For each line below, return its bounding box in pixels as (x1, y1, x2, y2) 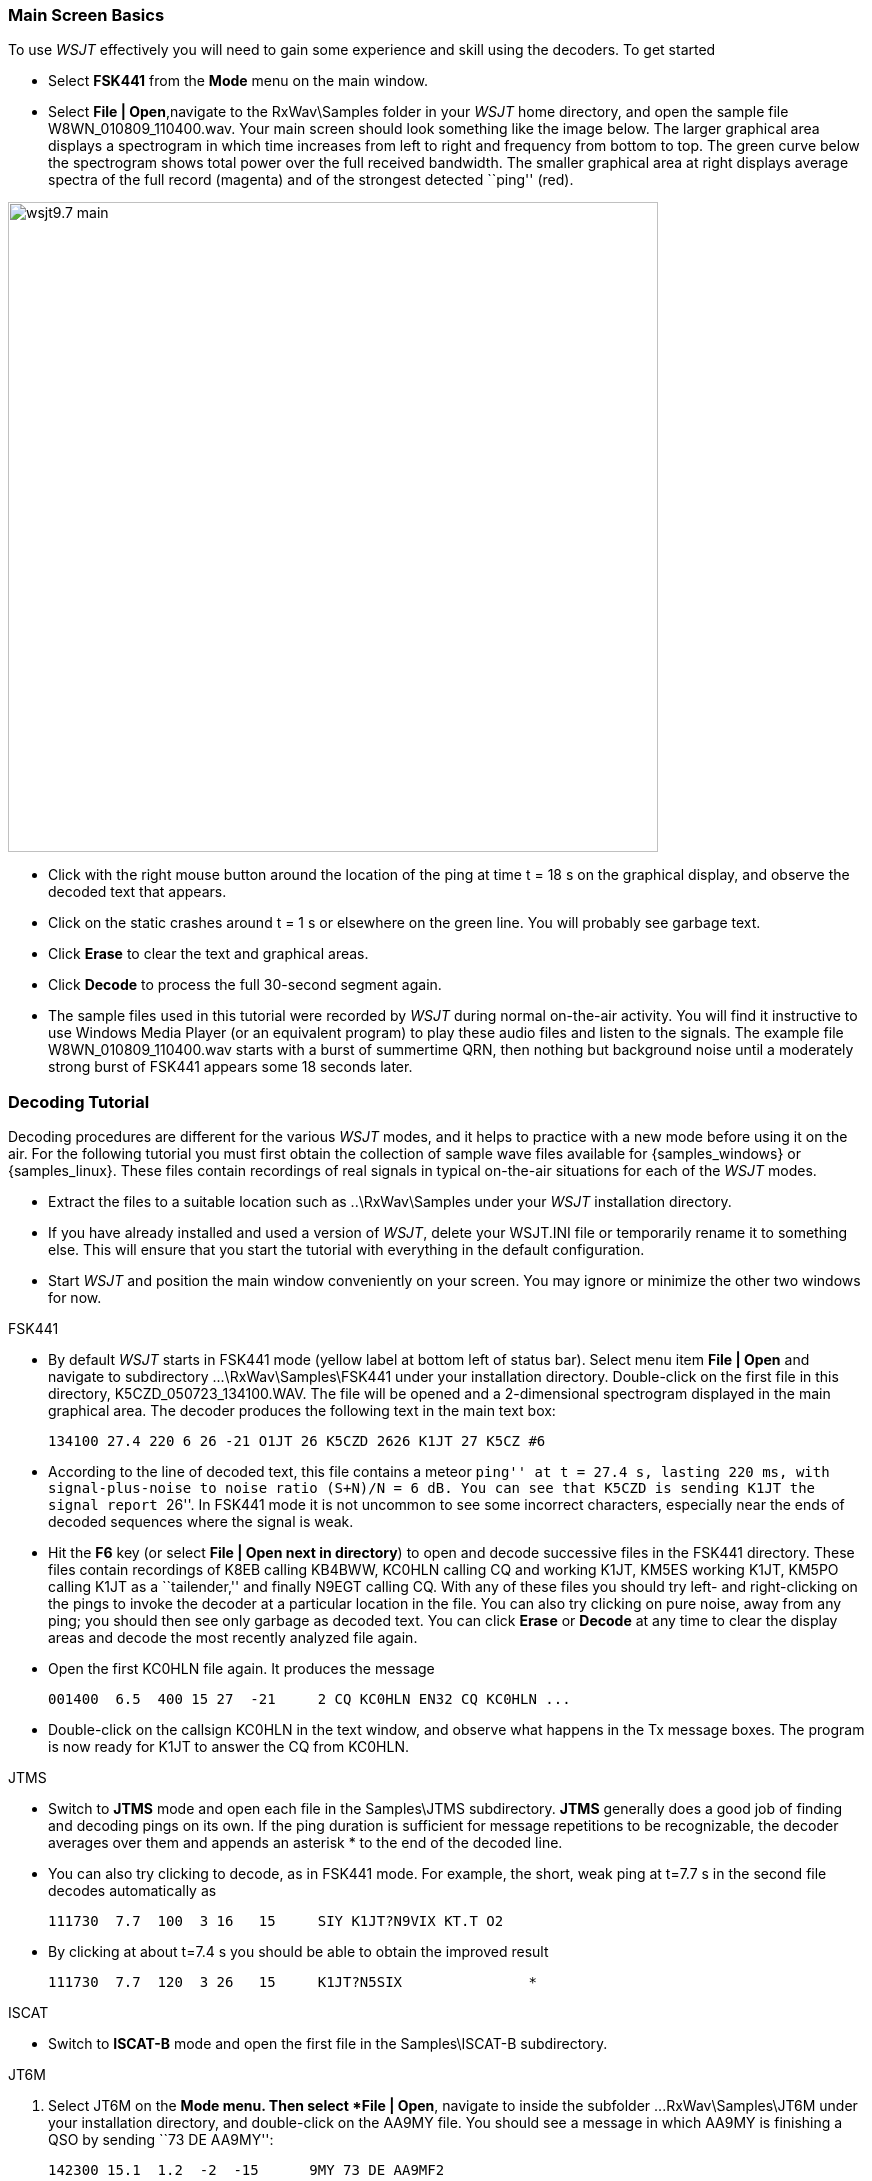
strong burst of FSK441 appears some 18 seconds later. (48, 1058, 413, 1076)
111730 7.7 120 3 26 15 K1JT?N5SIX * (48, 1974, 537, 1991)
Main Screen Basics (8, 5, 165, 25)
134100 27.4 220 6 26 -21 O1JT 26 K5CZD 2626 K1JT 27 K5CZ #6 (48, 1433, 546, 1450)
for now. (48, 1289, 102, 1307)
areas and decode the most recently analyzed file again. (48, 1629, 418, 1647)
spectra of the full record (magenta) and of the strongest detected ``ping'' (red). (48, 171, 574, 189)
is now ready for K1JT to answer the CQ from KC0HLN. (48, 1738, 410, 1756)
